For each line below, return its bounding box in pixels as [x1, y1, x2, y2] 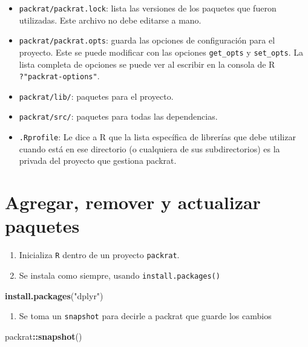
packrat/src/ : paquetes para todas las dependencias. [19, 110, 218, 123]
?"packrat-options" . [19, 70, 100, 82]
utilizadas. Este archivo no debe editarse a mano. [19, 13, 202, 26]
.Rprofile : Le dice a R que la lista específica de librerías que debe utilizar [19, 131, 296, 143]
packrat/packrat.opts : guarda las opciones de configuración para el [19, 34, 275, 47]
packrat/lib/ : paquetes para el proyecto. [19, 89, 174, 102]
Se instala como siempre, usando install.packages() [19, 268, 220, 281]
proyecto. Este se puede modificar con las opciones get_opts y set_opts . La [19, 45, 303, 58]
